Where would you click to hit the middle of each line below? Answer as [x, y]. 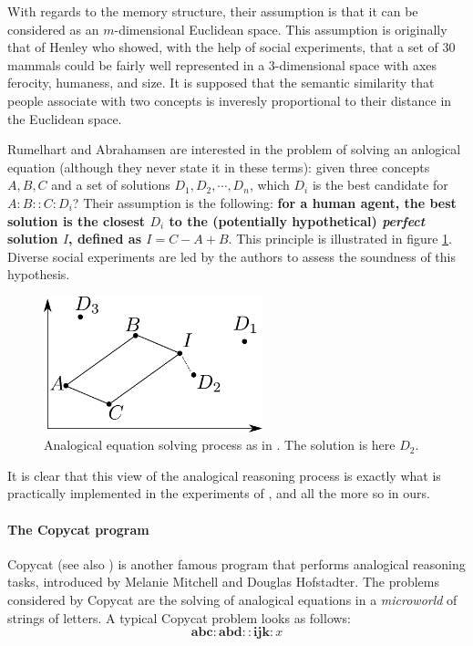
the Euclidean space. [65, 118]
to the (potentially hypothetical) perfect [297, 220]
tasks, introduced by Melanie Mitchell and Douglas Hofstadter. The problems [223, 582]
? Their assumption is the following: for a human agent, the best [264, 202]
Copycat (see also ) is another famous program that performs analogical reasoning [236, 563]
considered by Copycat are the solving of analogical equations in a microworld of [232, 599]
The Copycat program [78, 529]
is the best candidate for [380, 185]
